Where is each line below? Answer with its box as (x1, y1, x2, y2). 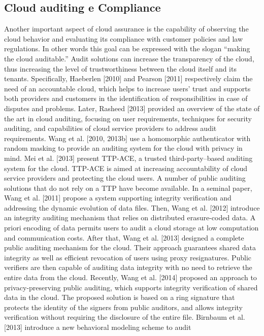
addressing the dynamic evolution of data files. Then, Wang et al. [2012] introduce (4, 202, 260, 213)
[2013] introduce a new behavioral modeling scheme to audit (4, 322, 191, 332)
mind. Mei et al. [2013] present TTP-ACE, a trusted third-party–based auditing (4, 152, 253, 163)
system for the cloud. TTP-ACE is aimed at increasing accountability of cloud (4, 162, 248, 173)
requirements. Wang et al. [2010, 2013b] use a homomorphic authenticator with (4, 132, 251, 143)
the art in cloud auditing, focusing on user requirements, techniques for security (4, 113, 252, 123)
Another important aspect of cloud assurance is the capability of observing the (4, 23, 249, 34)
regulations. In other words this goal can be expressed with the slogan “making (4, 43, 250, 54)
